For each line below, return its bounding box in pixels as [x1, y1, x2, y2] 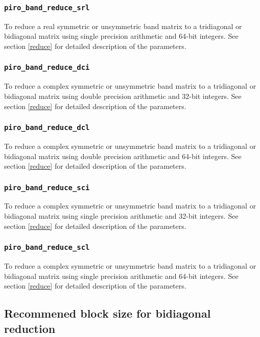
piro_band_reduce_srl [4, 3, 90, 12]
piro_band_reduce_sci [4, 183, 90, 192]
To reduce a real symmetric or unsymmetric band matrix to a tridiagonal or [4, 20, 242, 31]
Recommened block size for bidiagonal [4, 305, 211, 321]
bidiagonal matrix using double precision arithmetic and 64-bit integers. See [4, 150, 242, 161]
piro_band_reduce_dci [4, 63, 90, 72]
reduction [4, 320, 56, 336]
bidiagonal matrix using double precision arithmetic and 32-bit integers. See [4, 90, 242, 101]
